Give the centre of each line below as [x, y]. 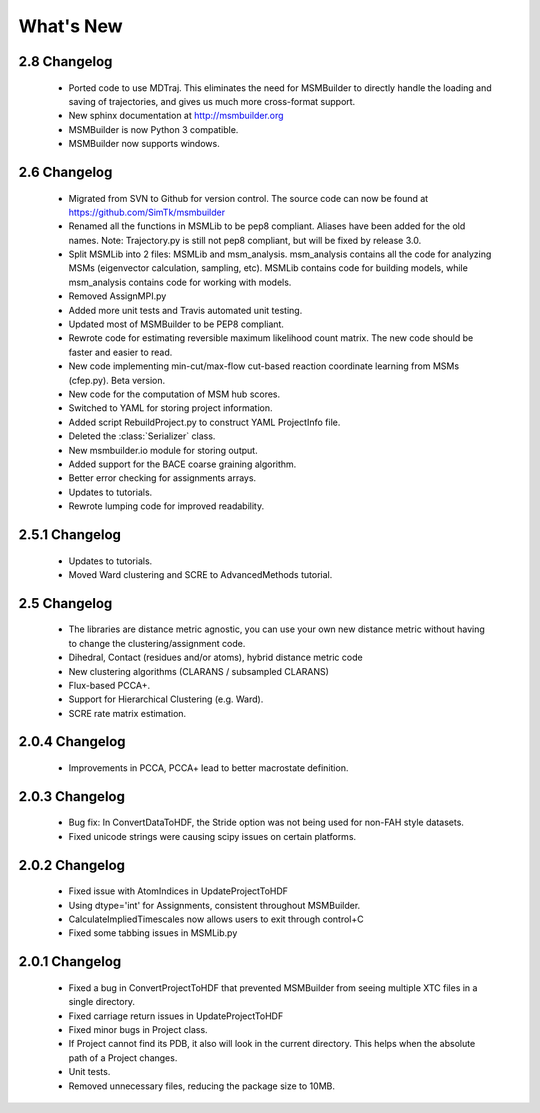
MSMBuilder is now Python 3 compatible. [153, 129]
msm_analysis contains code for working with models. [180, 282]
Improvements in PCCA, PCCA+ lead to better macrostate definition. [208, 768]
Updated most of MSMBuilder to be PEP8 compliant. [176, 324]
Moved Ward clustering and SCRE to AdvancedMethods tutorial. [200, 574]
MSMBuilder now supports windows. [144, 144]
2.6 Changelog [65, 171]
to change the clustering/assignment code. [157, 643]
